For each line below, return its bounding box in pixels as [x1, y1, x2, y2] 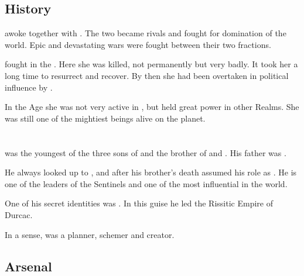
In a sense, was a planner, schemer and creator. [5, 228, 175, 240]
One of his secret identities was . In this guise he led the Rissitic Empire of [5, 197, 273, 209]
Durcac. [5, 208, 33, 220]
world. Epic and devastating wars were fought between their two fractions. [5, 38, 271, 50]
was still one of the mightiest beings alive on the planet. [5, 112, 206, 124]
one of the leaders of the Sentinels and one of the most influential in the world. [5, 177, 288, 189]
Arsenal [5, 257, 52, 275]
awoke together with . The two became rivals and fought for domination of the [5, 27, 286, 39]
